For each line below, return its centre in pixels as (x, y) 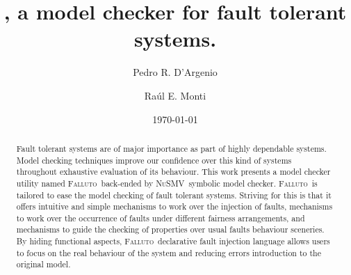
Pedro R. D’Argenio (175, 72)
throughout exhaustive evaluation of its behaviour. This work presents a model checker (173, 172)
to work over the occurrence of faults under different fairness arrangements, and (161, 218)
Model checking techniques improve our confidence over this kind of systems (154, 160)
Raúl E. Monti (175, 95)
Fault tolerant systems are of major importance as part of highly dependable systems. (171, 148)
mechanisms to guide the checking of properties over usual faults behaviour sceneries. (170, 229)
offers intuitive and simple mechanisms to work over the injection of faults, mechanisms (174, 206)
